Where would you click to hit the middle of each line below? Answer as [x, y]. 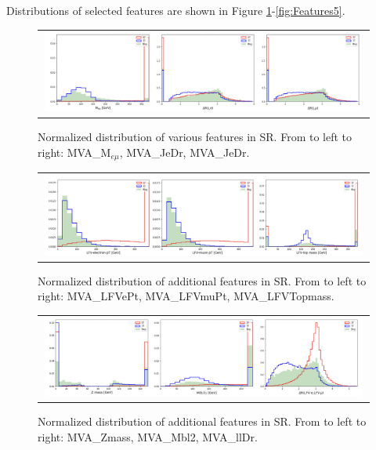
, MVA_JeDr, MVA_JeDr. [184, 152]
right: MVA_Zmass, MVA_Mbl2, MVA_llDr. [148, 436]
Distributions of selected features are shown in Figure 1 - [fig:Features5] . [176, 10]
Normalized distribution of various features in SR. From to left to [195, 137]
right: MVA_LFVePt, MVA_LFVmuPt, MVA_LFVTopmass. [186, 296]
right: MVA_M [74, 152]
